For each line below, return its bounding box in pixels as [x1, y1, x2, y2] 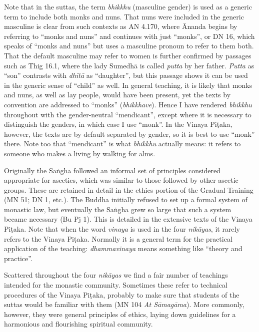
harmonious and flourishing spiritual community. [4, 319, 153, 329]
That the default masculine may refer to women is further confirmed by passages [4, 50, 251, 60]
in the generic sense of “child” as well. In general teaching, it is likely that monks [4, 79, 252, 90]
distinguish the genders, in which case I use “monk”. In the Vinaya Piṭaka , [4, 119, 232, 129]
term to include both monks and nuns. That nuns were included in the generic [4, 11, 244, 21]
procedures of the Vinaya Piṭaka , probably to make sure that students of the [4, 289, 239, 300]
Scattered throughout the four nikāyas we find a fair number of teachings [4, 270, 228, 280]
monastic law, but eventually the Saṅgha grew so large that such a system [4, 204, 231, 214]
